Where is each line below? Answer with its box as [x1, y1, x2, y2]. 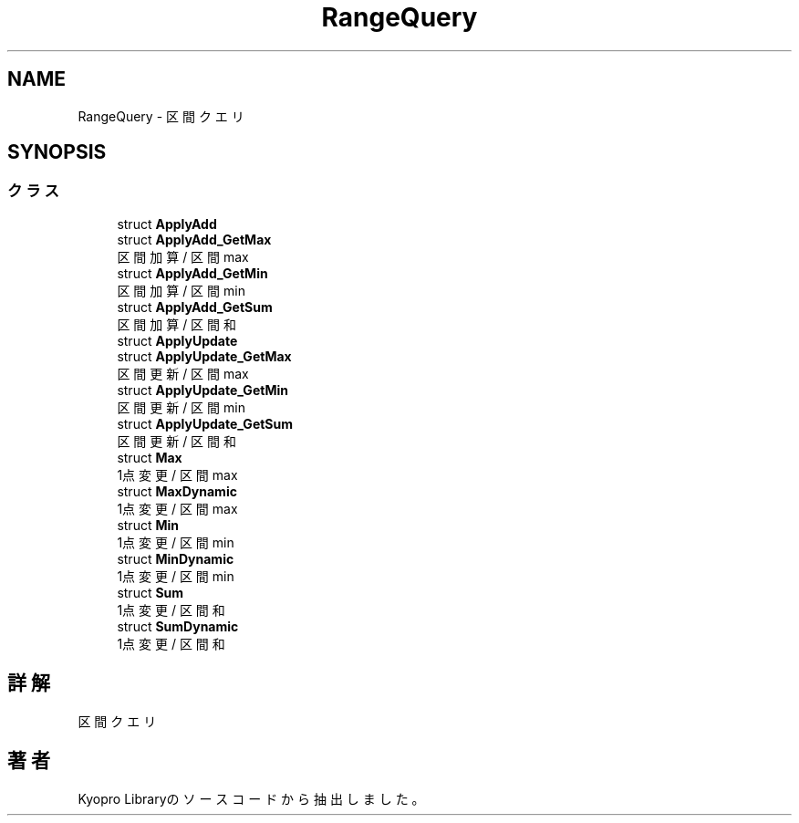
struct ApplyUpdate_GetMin [117, 381, 288, 398]
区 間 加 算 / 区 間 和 [117, 316, 236, 332]
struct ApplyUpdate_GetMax [117, 348, 292, 364]
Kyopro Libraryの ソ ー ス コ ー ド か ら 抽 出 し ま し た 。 [78, 790, 425, 807]
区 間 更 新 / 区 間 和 [117, 432, 236, 449]
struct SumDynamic [117, 618, 239, 634]
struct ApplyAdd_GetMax [117, 231, 272, 247]
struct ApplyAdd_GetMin [117, 265, 268, 281]
